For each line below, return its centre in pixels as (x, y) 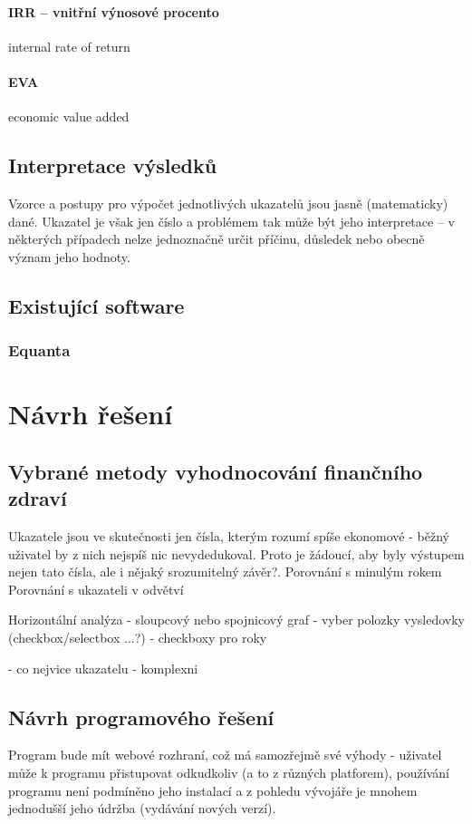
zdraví (38, 498)
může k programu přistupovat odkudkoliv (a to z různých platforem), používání (229, 772)
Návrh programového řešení (141, 717)
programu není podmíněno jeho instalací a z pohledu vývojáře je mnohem (213, 790)
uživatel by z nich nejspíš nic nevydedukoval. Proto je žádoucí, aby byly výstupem (236, 553)
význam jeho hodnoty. (69, 256)
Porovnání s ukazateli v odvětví (96, 589)
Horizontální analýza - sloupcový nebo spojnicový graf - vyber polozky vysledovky (237, 620)
